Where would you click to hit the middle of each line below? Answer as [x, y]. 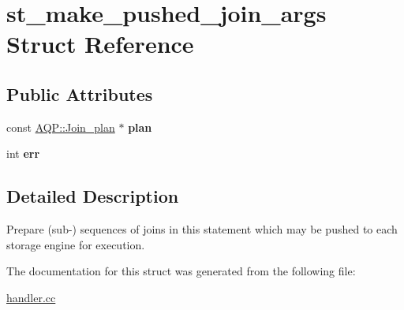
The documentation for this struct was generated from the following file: [181, 271]
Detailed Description [93, 196]
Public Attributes [80, 93]
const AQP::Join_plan [61, 127]
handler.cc [31, 297]
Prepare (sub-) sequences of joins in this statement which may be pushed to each [202, 229]
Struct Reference [100, 44]
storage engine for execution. [76, 244]
